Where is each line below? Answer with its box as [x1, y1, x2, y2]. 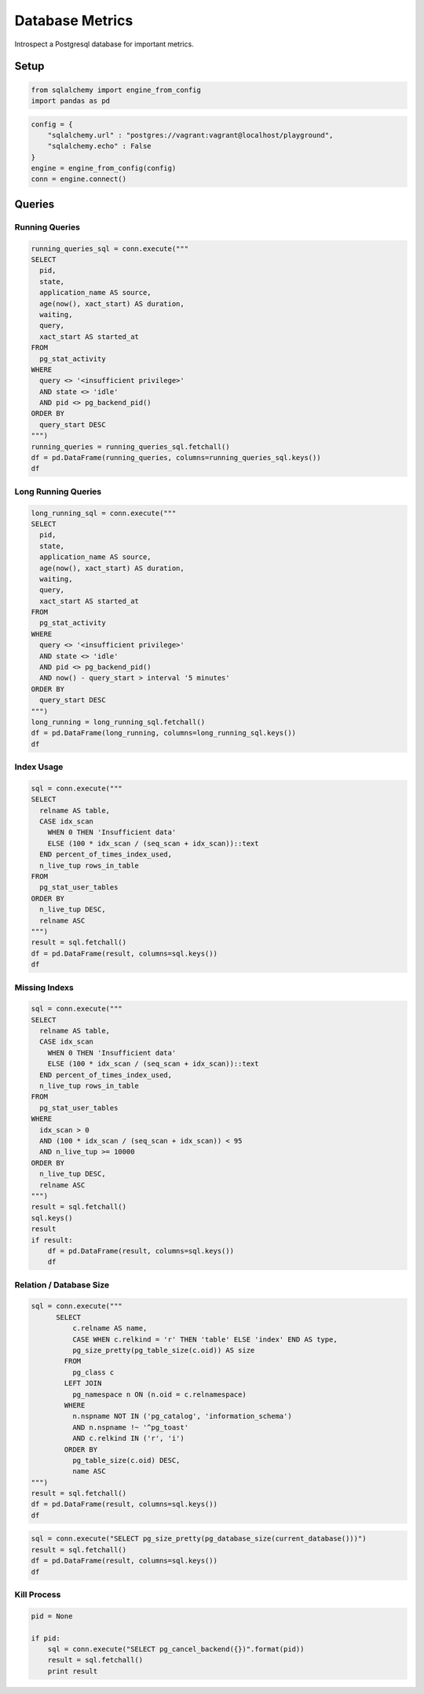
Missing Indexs [14, 981, 74, 992]
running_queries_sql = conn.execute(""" [31, 244, 188, 253]
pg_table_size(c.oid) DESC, [71, 1456, 181, 1464]
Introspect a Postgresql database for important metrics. [14, 39, 194, 49]
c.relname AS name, [71, 1324, 148, 1333]
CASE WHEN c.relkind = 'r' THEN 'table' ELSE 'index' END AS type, [71, 1335, 338, 1344]
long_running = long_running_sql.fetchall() [31, 718, 206, 727]
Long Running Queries [14, 486, 102, 497]
